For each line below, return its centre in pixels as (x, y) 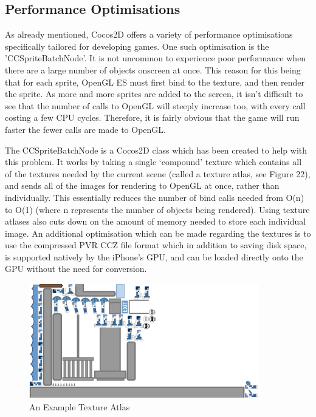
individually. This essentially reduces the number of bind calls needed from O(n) (155, 197)
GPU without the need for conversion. (76, 269)
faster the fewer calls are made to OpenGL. (85, 129)
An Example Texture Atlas (80, 406)
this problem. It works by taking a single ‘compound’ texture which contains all (153, 162)
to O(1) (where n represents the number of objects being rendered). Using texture (157, 209)
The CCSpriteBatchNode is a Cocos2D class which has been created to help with (156, 150)
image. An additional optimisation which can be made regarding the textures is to (158, 233)
